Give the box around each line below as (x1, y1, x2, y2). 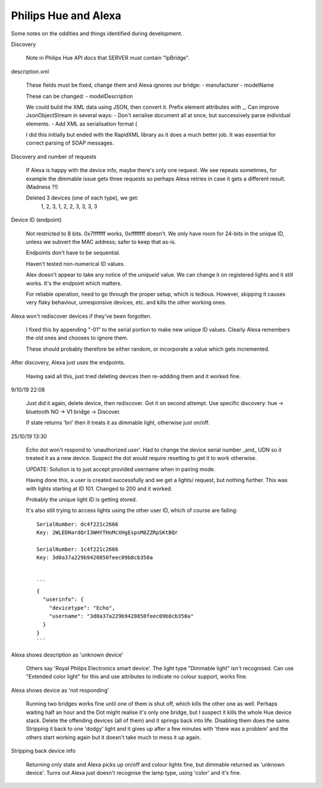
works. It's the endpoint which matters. (26, 280, 122, 287)
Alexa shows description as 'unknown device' (11, 651, 123, 658)
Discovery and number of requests (11, 153, 97, 160)
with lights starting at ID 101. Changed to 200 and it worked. (26, 485, 173, 492)
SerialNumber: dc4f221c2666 (36, 520, 119, 528)
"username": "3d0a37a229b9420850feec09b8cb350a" (48, 613, 194, 620)
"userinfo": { (42, 596, 84, 603)
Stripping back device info (11, 747, 76, 755)
